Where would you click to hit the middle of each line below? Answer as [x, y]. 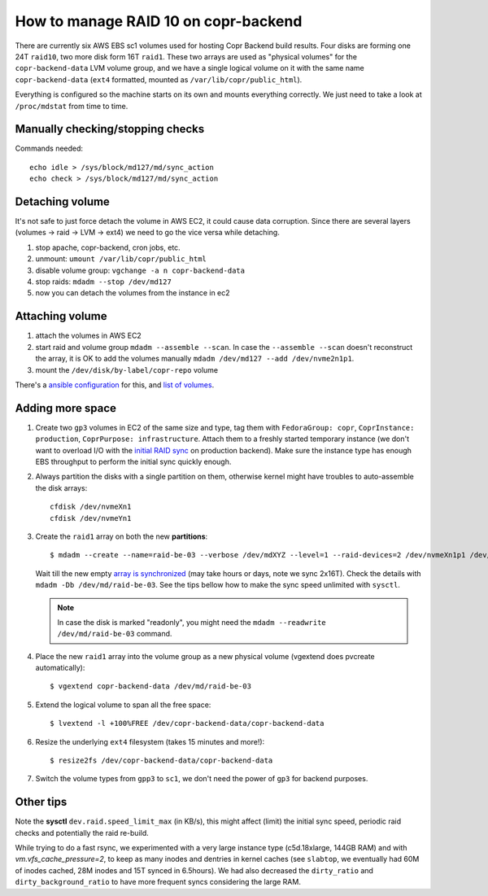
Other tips [41, 802]
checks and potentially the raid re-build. [82, 833]
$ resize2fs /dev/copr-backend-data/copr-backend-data [161, 761]
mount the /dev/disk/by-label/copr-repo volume [127, 369]
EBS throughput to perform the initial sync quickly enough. [133, 461]
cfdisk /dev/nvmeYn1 [91, 518]
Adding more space [66, 408]
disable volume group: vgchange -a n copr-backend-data [140, 270]
